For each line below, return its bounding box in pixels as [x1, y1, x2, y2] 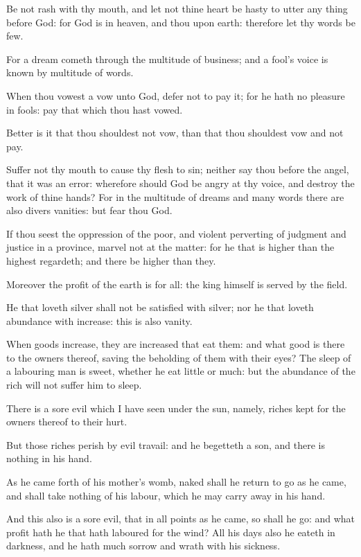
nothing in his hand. [6, 451, 92, 466]
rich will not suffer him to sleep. [6, 378, 142, 392]
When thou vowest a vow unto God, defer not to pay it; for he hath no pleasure [6, 88, 345, 103]
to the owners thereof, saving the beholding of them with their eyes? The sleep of [6, 350, 351, 364]
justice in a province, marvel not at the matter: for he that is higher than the [6, 240, 335, 254]
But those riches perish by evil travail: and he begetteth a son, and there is [6, 437, 325, 452]
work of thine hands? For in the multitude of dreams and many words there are [6, 189, 344, 204]
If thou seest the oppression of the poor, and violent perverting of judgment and [6, 226, 346, 240]
